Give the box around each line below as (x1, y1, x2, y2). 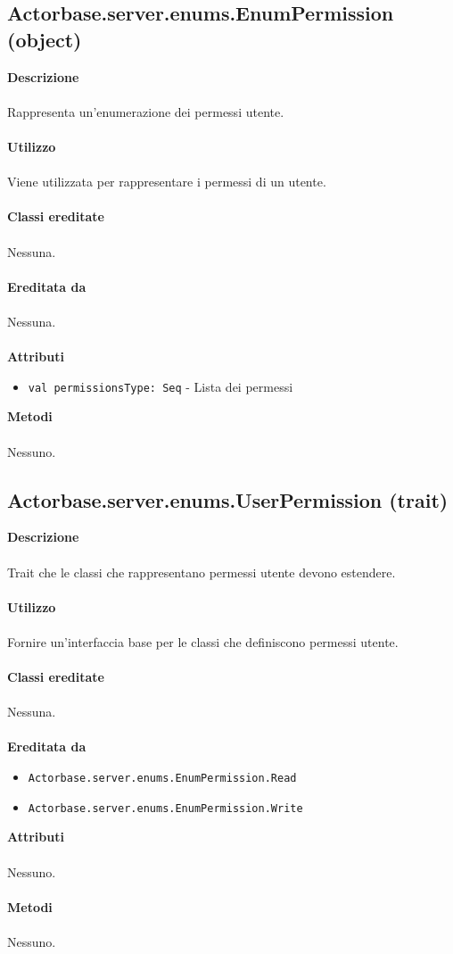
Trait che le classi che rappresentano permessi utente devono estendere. (7, 562, 396, 581)
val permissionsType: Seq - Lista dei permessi (28, 377, 293, 395)
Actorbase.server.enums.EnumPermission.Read (28, 772, 297, 785)
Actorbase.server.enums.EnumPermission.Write (28, 801, 303, 815)
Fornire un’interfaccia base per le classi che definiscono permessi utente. (7, 632, 399, 651)
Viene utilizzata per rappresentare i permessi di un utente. (7, 172, 326, 191)
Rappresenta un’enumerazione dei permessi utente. (7, 102, 284, 120)
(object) (7, 25, 82, 53)
